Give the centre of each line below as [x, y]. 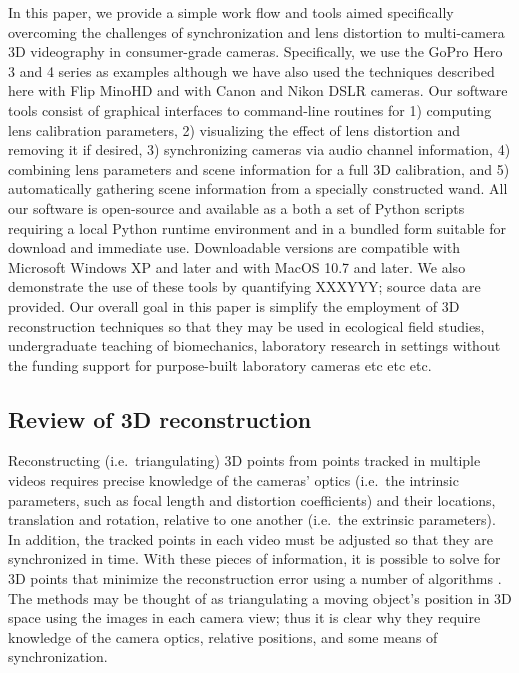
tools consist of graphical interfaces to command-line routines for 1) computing [250, 109]
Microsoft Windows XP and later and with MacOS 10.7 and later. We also [237, 266]
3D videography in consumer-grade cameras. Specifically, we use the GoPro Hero [255, 51]
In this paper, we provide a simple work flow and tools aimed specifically [231, 12]
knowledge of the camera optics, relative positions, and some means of [223, 636]
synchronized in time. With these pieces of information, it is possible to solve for [254, 558]
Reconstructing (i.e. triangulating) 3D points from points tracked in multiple [244, 460]
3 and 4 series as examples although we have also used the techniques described [251, 70]
